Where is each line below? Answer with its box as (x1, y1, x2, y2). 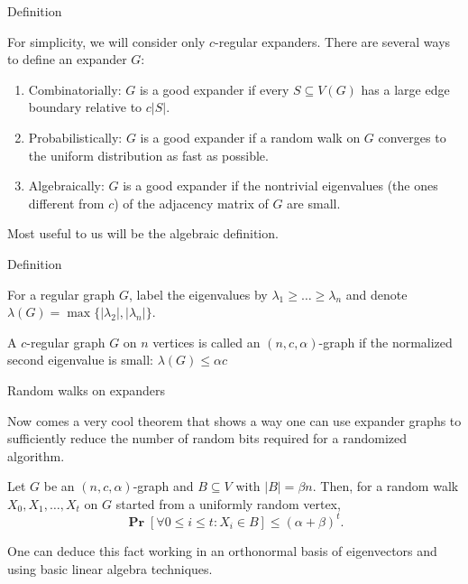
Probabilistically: (28, 127, 123, 146)
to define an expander (7, 50, 127, 69)
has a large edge (361, 79, 450, 98)
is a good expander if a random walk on (140, 127, 361, 146)
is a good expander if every (139, 79, 289, 98)
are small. (287, 193, 341, 212)
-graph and (133, 477, 194, 496)
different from (28, 193, 105, 212)
